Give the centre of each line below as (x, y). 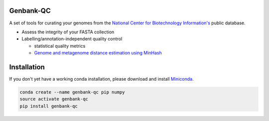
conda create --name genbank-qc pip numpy (72, 92)
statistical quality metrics (60, 46)
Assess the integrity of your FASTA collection (68, 32)
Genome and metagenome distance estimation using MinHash (98, 53)
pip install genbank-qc (49, 106)
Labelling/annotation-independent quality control (72, 39)
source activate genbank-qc (54, 99)
